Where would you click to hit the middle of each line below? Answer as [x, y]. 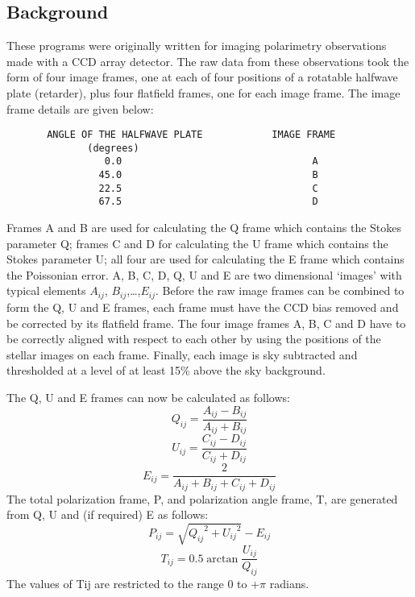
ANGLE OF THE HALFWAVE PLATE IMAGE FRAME [191, 135]
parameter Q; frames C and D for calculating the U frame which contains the [197, 243]
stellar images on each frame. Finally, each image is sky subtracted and [182, 354]
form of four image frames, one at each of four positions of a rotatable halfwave [202, 77]
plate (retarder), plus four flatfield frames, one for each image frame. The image [203, 92]
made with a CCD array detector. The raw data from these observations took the [208, 61]
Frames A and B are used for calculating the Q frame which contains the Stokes [204, 228]
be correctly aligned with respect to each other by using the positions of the [194, 339]
